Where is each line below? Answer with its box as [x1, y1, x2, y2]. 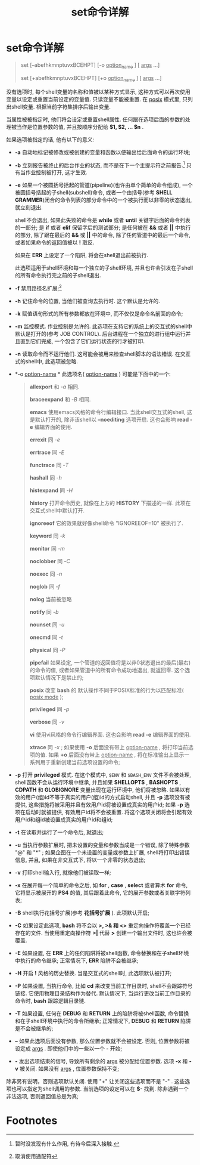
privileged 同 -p [29, 705, 70, 713]
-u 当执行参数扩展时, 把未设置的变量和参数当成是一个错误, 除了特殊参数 [14, 841, 190, 848]
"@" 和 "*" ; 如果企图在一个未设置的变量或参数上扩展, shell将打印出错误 [14, 848, 190, 856]
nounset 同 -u [29, 621, 65, 628]
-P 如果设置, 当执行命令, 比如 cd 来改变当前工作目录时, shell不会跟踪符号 [14, 982, 193, 989]
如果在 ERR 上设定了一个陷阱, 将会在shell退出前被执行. [14, 252, 149, 259]
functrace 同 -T [29, 461, 69, 468]
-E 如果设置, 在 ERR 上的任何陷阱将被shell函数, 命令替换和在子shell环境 [14, 949, 189, 956]
